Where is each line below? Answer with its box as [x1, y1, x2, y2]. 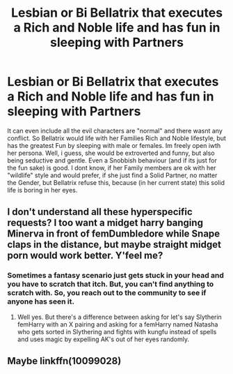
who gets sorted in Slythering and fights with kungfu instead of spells [17, 327, 217, 336]
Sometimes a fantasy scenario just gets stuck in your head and [7, 271, 225, 280]
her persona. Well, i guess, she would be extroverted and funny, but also [7, 149, 215, 157]
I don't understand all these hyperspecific [7, 206, 193, 218]
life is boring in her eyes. [7, 186, 78, 194]
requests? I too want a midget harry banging [7, 217, 204, 229]
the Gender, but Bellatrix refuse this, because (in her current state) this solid [7, 178, 225, 186]
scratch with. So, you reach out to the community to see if [7, 288, 207, 298]
